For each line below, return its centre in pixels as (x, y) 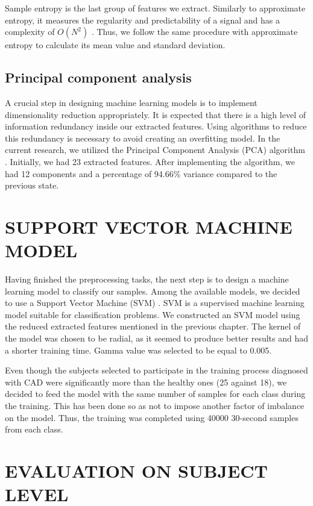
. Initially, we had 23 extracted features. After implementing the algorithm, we (150, 161)
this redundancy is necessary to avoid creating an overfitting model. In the (143, 138)
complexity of (30, 32)
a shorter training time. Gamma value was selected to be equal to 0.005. (138, 350)
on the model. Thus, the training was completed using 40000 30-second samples (152, 417)
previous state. (32, 185)
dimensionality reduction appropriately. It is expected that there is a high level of (155, 114)
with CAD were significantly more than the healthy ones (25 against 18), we (146, 382)
